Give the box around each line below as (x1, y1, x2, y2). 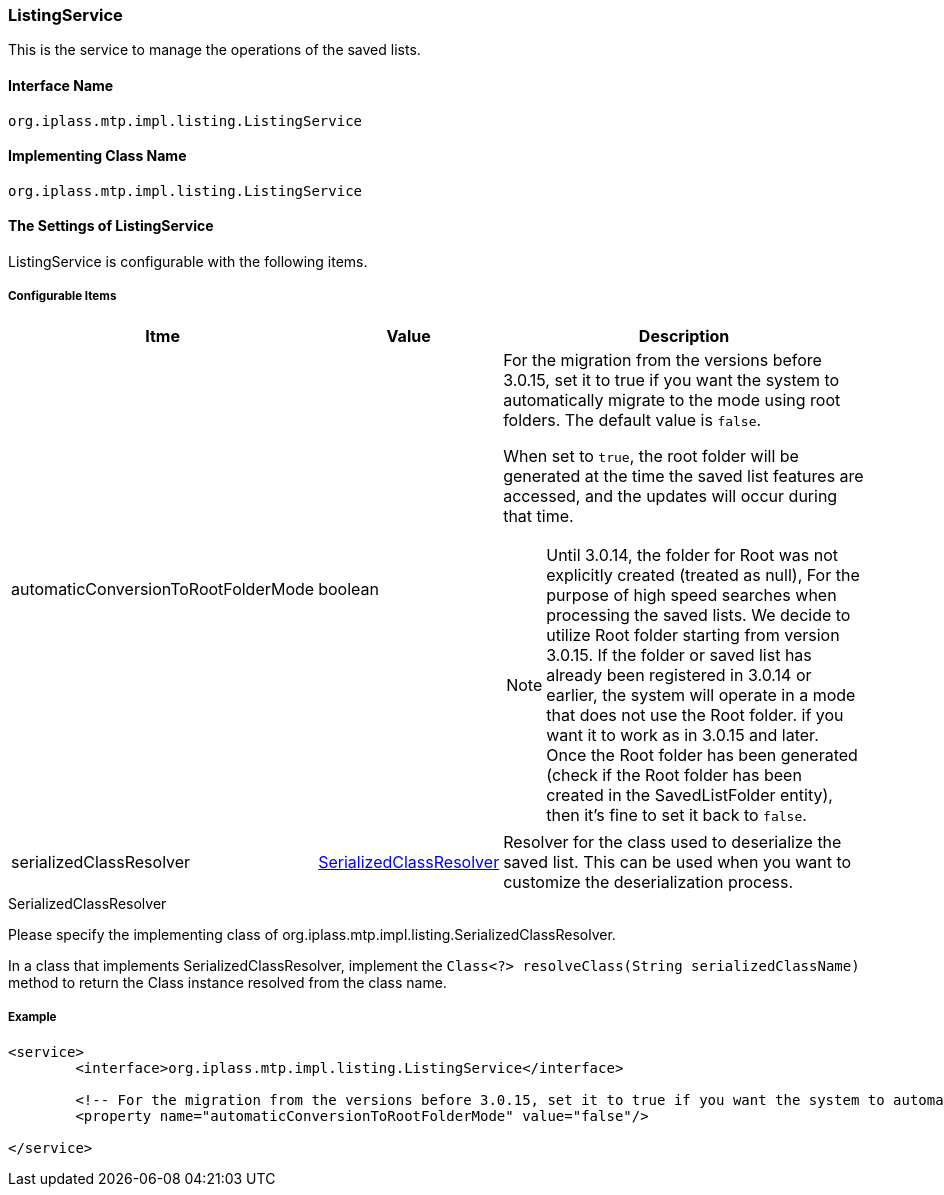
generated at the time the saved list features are (503, 465, 864, 486)
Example (8, 1010, 57, 1025)
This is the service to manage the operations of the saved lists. (8, 41, 421, 59)
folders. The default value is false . (503, 409, 762, 430)
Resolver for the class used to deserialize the (503, 831, 842, 852)
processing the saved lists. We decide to (546, 604, 851, 625)
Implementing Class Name (8, 147, 187, 165)
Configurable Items (8, 289, 117, 304)
